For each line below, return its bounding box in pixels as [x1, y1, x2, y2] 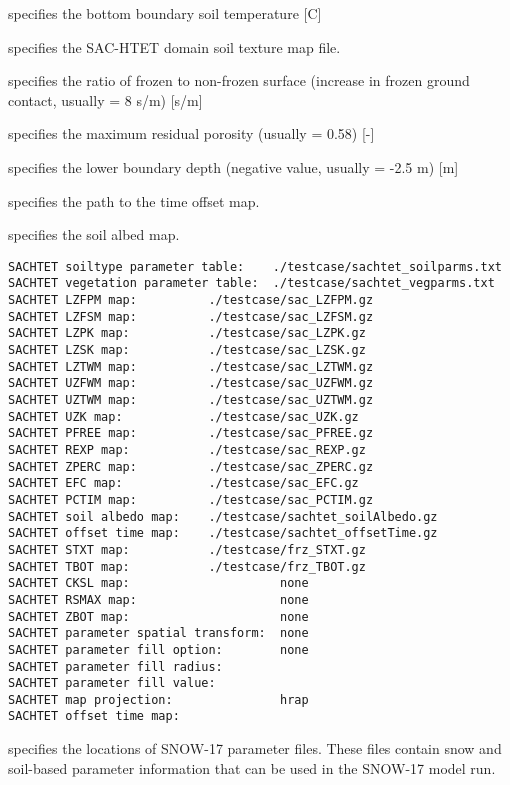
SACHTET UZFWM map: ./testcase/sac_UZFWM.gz [8, 376, 374, 391]
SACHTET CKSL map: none [8, 576, 309, 591]
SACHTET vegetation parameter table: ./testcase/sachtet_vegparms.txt [8, 276, 495, 291]
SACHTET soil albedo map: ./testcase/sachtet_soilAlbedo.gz [8, 509, 438, 524]
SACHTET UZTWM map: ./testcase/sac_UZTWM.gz [8, 393, 374, 407]
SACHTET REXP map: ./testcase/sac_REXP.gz [8, 442, 366, 457]
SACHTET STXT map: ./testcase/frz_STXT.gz [8, 542, 366, 557]
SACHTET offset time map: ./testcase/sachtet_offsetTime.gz [8, 526, 438, 541]
